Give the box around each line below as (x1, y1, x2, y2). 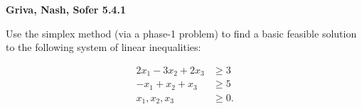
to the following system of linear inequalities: (6, 40, 201, 54)
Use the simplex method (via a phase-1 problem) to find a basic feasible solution (6, 25, 357, 40)
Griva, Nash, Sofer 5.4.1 (6, 2, 126, 16)
